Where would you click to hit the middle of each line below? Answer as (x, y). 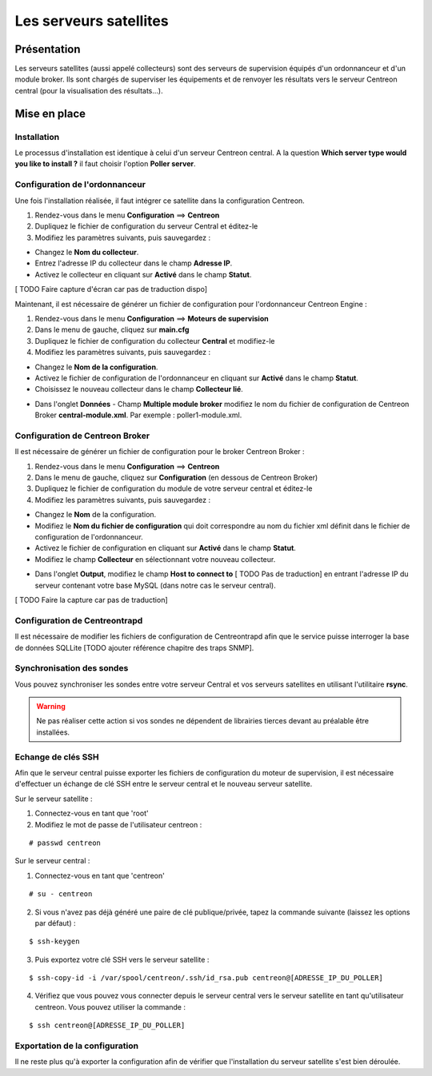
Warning (51, 707)
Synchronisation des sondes (72, 668)
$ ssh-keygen (54, 942)
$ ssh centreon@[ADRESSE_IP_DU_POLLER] (107, 1026)
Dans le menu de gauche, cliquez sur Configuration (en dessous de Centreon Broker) (176, 478)
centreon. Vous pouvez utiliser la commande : (110, 1006)
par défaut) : (55, 923)
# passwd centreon (65, 843)
